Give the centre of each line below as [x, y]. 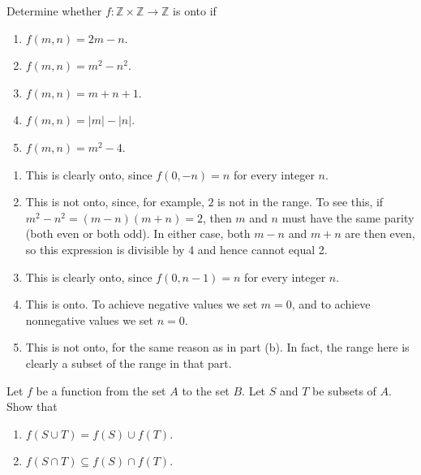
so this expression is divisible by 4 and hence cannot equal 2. [176, 249]
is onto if [195, 11]
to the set [206, 390]
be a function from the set [101, 390]
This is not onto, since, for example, [115, 202]
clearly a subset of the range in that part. [129, 363]
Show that [32, 406]
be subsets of [344, 390]
